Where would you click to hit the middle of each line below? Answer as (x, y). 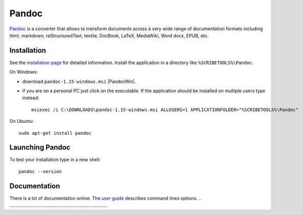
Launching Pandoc (40, 148)
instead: (31, 98)
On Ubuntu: (22, 121)
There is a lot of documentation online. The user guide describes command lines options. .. (105, 198)
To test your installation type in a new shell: (55, 160)
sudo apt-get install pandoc (55, 133)
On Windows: (24, 72)
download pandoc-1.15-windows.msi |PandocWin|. (79, 81)
